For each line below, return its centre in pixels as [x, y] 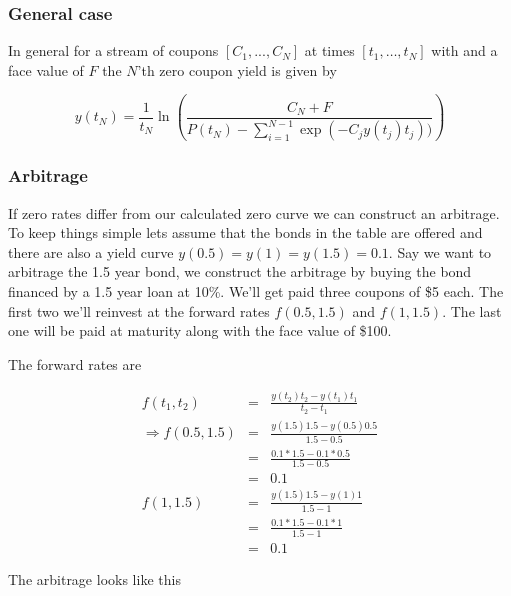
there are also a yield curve [91, 251]
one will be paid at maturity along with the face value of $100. [200, 330]
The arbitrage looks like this [94, 578]
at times [329, 50]
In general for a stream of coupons [113, 50]
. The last [472, 310]
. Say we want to [440, 251]
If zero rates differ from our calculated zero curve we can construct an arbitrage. [254, 212]
